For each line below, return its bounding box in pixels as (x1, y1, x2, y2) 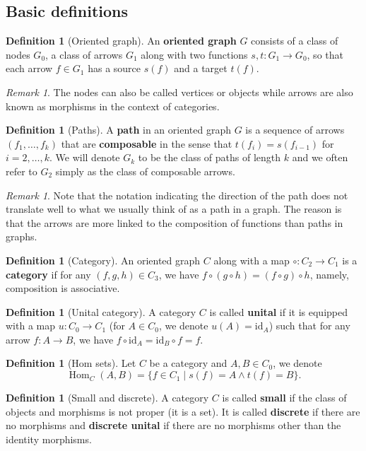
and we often (292, 150, 348, 165)
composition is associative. (6, 281, 120, 295)
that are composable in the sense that (61, 136, 232, 151)
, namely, (309, 266, 349, 281)
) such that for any (268, 318, 350, 333)
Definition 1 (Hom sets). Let (6, 356, 136, 370)
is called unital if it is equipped (209, 304, 348, 319)
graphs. (6, 229, 37, 244)
